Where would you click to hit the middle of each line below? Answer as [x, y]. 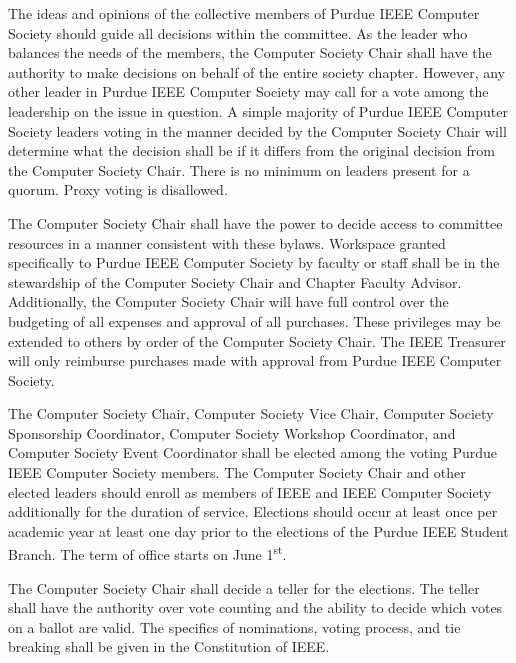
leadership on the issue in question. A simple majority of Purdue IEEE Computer [258, 110]
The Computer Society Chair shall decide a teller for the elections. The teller [244, 587]
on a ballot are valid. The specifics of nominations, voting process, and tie [234, 626]
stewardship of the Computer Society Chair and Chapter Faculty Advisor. [235, 281]
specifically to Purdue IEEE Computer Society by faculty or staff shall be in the [254, 262]
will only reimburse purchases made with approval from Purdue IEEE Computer [255, 360]
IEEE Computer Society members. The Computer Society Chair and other [237, 472]
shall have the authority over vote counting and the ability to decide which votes [255, 607]
